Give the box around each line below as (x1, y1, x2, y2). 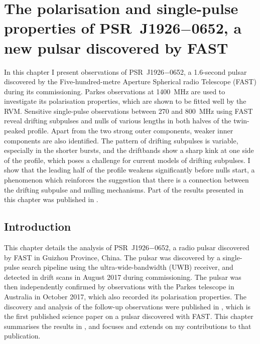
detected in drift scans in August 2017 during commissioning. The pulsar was (4, 271, 241, 282)
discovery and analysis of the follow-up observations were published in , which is (4, 301, 251, 311)
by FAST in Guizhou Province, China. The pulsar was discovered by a (4, 252, 220, 262)
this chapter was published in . (4, 194, 98, 205)
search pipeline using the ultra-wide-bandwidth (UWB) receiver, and (22, 262, 233, 272)
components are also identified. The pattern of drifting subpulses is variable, (4, 135, 238, 145)
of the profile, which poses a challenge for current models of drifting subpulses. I (4, 154, 250, 165)
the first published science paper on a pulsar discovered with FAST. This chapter (4, 311, 253, 321)
